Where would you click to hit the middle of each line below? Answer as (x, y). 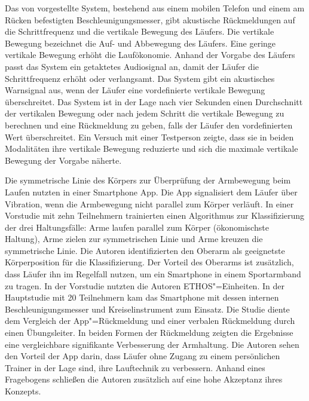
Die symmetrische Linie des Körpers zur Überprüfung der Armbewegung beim (148, 180)
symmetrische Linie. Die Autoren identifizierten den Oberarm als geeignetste (145, 250)
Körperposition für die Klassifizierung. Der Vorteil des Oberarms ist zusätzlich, (149, 262)
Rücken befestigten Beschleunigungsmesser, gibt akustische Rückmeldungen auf (150, 19)
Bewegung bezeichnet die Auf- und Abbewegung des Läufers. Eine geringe (140, 43)
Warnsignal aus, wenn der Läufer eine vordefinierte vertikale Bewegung (135, 90)
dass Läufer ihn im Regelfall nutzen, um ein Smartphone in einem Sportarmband (153, 274)
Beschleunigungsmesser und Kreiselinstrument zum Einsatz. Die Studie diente (147, 309)
